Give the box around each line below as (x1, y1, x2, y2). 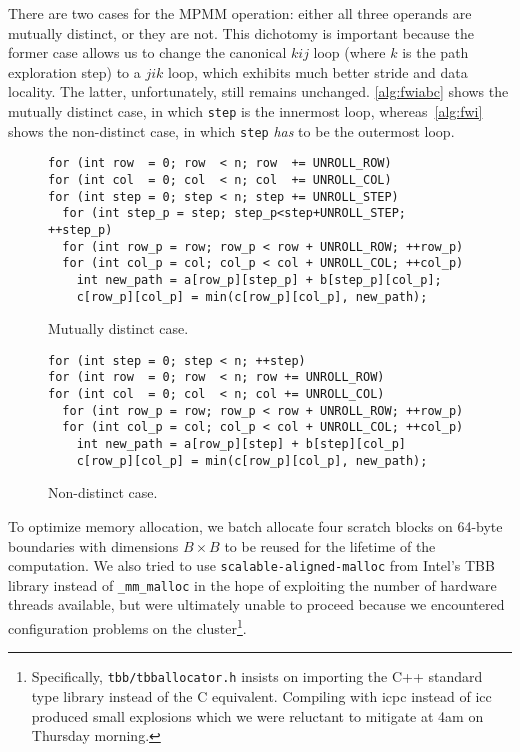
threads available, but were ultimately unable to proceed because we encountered (8, 594, 505, 615)
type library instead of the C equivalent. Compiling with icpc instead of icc (31, 685, 492, 706)
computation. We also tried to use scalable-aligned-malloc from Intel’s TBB (8, 555, 495, 576)
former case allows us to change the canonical (8, 42, 287, 63)
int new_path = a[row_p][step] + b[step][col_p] (76, 437, 406, 452)
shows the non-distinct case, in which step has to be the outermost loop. (8, 120, 455, 141)
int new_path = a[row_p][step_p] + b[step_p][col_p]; (76, 272, 442, 287)
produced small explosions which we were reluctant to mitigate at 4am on (31, 705, 484, 726)
